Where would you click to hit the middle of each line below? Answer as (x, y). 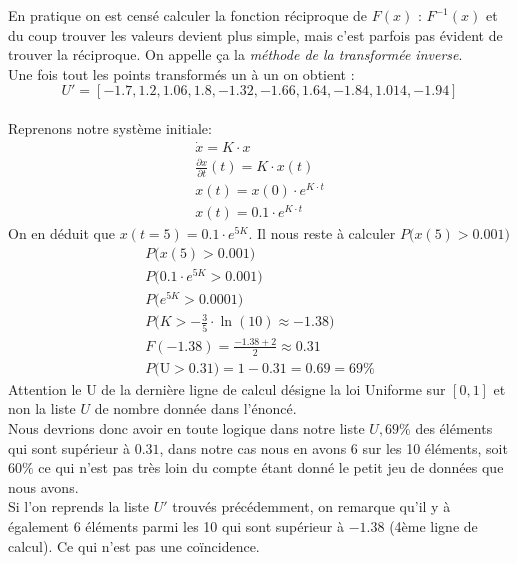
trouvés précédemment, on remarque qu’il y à (311, 506)
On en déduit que (61, 232)
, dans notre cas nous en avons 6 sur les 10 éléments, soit (333, 447)
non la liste (42, 408)
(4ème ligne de (433, 525)
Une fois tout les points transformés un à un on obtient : (181, 73)
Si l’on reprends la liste (79, 506)
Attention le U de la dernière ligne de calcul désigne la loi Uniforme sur (227, 388)
